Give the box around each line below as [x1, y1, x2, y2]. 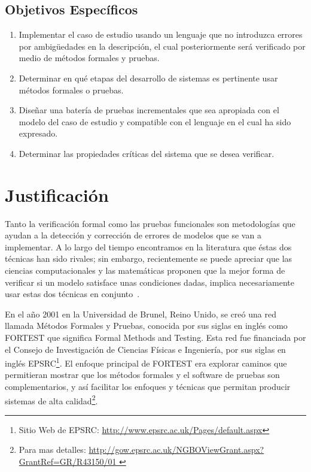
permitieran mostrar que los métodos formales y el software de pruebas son [5, 368, 280, 381]
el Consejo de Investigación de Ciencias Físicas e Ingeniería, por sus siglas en [5, 343, 286, 355]
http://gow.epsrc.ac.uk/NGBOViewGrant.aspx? [89, 443, 264, 456]
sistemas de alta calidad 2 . [5, 392, 98, 407]
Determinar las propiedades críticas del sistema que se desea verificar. [19, 147, 275, 159]
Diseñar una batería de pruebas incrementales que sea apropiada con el [19, 104, 279, 116]
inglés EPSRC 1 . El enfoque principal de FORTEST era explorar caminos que [5, 355, 287, 369]
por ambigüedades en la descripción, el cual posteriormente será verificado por [19, 40, 306, 52]
